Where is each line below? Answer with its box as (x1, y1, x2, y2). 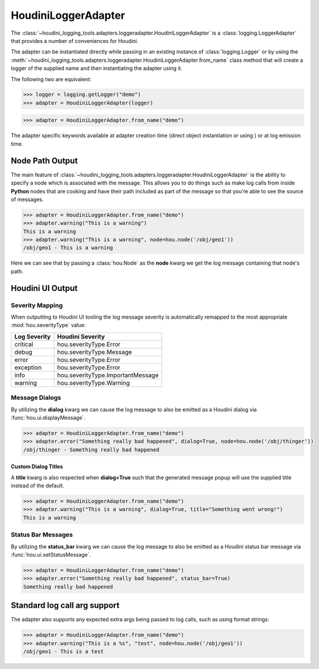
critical (14, 340, 33, 348)
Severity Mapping (11, 301, 63, 309)
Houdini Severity (57, 332, 105, 340)
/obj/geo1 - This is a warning (23, 245, 114, 251)
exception (14, 363, 42, 372)
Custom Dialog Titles (11, 463, 63, 470)
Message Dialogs (11, 394, 62, 402)
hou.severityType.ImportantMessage (57, 371, 159, 379)
